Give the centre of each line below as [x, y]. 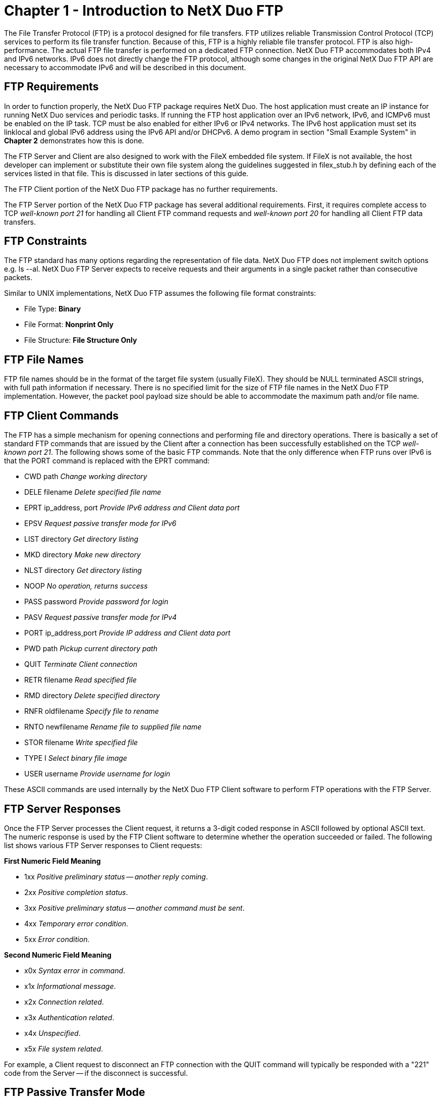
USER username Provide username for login [97, 774]
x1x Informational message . [70, 986]
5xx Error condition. [57, 939]
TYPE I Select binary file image [76, 758]
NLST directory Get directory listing [83, 570]
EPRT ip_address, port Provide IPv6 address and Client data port [132, 508]
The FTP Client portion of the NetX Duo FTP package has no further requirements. [141, 189]
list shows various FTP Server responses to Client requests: [103, 845]
